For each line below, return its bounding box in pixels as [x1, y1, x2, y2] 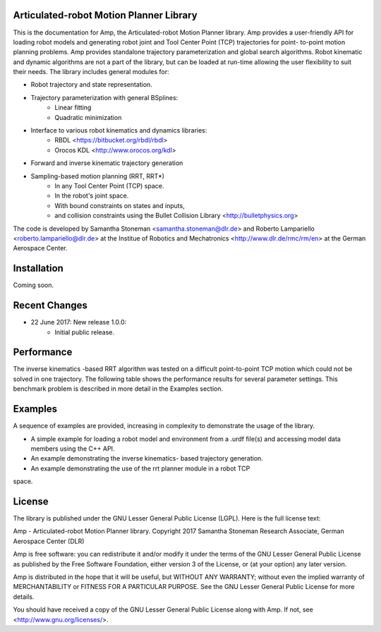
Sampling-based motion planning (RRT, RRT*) [30, 171, 165, 180]
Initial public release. [54, 328, 115, 336]
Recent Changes [13, 300, 88, 312]
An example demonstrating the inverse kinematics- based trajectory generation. [30, 454, 264, 463]
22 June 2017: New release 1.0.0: [30, 318, 127, 327]
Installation [13, 262, 64, 274]
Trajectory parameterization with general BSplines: [30, 93, 179, 102]
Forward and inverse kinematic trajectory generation [30, 159, 183, 167]
